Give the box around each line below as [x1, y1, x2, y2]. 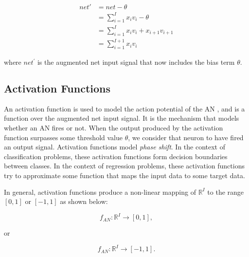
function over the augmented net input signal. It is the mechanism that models [4, 113, 239, 123]
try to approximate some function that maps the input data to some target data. [4, 170, 245, 180]
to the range [207, 186, 244, 197]
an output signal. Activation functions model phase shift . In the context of [4, 142, 226, 152]
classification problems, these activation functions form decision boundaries [4, 151, 228, 161]
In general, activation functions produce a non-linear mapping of [4, 186, 196, 197]
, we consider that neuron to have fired [128, 132, 244, 142]
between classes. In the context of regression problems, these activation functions [4, 161, 245, 171]
